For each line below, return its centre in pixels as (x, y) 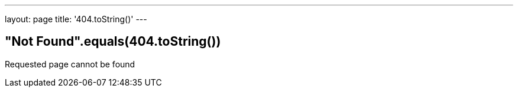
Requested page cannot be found (70, 64)
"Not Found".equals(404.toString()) (113, 42)
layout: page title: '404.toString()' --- (76, 19)
